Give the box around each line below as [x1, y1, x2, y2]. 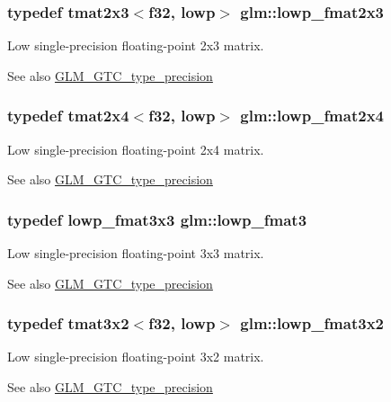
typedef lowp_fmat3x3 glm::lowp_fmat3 [7, 208, 307, 230]
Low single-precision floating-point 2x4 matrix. [7, 139, 264, 158]
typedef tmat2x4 [7, 104, 129, 127]
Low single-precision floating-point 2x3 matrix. [7, 36, 264, 55]
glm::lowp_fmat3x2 [240, 312, 384, 335]
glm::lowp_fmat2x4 [240, 104, 384, 127]
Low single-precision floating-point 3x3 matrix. [7, 244, 264, 263]
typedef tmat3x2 [7, 312, 129, 335]
